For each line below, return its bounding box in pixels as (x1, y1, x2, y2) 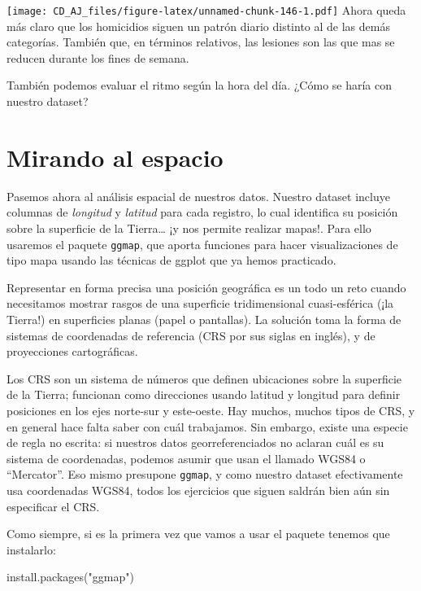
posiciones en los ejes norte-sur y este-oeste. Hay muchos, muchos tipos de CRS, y (7, 401, 415, 418)
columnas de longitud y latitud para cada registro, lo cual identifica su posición (7, 204, 398, 221)
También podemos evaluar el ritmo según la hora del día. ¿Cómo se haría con (7, 77, 393, 94)
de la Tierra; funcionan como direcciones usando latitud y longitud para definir (7, 386, 401, 403)
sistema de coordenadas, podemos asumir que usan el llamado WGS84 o (7, 449, 366, 466)
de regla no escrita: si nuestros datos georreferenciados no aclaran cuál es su (7, 434, 384, 451)
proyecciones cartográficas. (7, 343, 138, 360)
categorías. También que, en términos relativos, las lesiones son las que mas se (7, 33, 395, 50)
